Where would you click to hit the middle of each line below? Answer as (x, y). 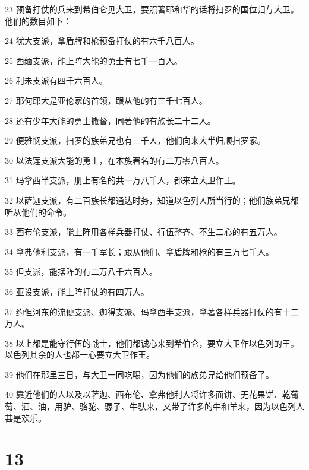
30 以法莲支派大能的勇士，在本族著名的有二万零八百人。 (114, 160)
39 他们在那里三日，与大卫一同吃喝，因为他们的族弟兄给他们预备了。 (139, 374)
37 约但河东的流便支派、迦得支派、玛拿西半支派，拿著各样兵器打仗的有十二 (152, 311)
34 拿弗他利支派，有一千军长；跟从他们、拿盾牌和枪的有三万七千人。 (139, 251)
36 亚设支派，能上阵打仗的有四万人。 (77, 291)
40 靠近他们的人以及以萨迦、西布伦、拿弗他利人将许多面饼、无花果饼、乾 (148, 394)
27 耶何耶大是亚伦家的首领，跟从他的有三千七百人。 (106, 100)
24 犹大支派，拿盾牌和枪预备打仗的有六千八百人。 (102, 41)
